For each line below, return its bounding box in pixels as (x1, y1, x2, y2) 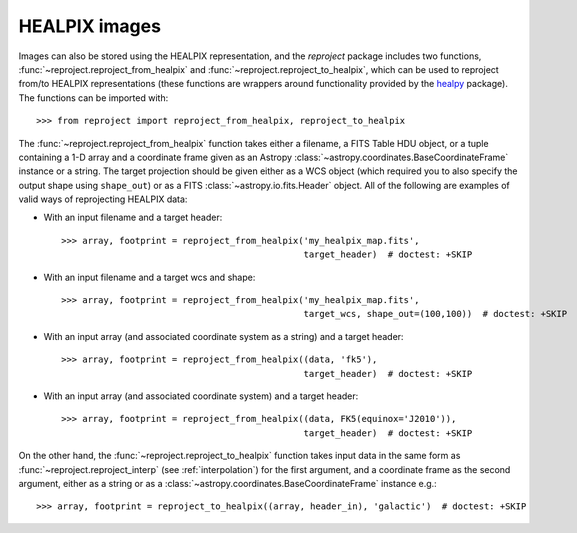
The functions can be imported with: (18, 91, 169, 104)
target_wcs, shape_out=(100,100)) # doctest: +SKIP (303, 308, 568, 320)
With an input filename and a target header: (43, 211, 223, 224)
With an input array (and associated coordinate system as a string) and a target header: (43, 330, 404, 342)
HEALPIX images (18, 15, 162, 37)
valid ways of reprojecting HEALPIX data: (18, 193, 188, 205)
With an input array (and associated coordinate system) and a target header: (43, 390, 359, 402)
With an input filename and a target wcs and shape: (43, 271, 256, 283)
